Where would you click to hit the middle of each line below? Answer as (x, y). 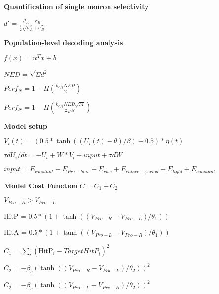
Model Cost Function (41, 185)
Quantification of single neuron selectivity (76, 6)
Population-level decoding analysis (64, 42)
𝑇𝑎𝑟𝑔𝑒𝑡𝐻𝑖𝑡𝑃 (81, 251)
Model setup (26, 126)
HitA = (15, 232)
